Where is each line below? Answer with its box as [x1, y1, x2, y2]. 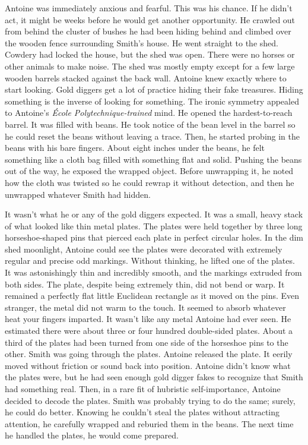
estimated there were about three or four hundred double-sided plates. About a [5, 324, 293, 337]
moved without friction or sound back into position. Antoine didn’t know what [5, 359, 291, 371]
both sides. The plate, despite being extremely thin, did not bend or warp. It [5, 277, 285, 290]
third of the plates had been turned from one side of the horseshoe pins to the [5, 336, 288, 348]
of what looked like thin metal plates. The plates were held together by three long [5, 219, 303, 232]
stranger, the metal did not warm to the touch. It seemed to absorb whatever [5, 301, 286, 313]
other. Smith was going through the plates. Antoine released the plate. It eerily [5, 348, 293, 360]
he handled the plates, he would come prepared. [5, 429, 179, 441]
